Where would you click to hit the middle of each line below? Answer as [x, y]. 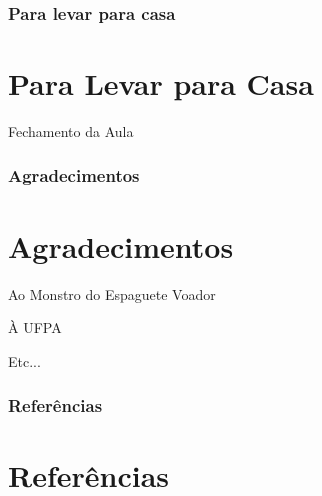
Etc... [24, 360]
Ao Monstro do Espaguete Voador [112, 293]
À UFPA [35, 327]
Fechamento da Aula [71, 130]
